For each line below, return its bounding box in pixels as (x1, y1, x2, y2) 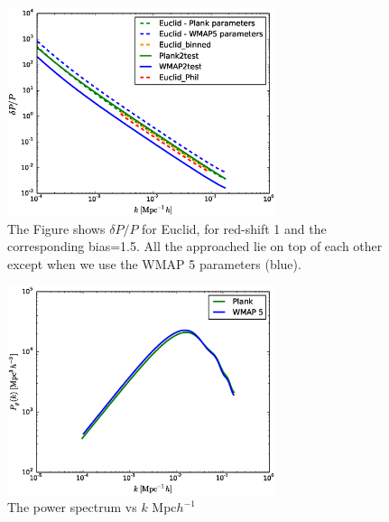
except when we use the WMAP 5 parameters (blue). (7, 254, 301, 273)
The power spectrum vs (7, 498, 137, 517)
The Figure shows (7, 219, 106, 238)
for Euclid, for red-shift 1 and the (142, 219, 327, 238)
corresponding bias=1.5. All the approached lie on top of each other (7, 237, 383, 256)
